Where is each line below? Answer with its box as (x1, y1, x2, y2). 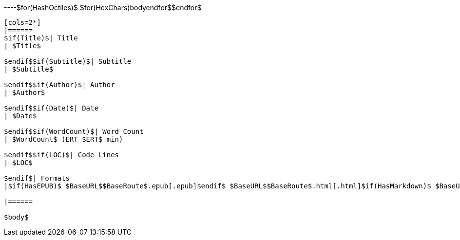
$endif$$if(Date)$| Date (4, 104, 98, 112)
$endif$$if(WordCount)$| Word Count (4, 128, 144, 135)
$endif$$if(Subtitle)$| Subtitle (4, 57, 132, 65)
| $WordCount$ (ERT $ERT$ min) (4, 135, 123, 143)
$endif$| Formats (4, 174, 70, 182)
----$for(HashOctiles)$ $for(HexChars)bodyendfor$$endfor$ (4, 3, 202, 12)
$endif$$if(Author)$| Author (4, 81, 115, 89)
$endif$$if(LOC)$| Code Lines (4, 151, 119, 159)
